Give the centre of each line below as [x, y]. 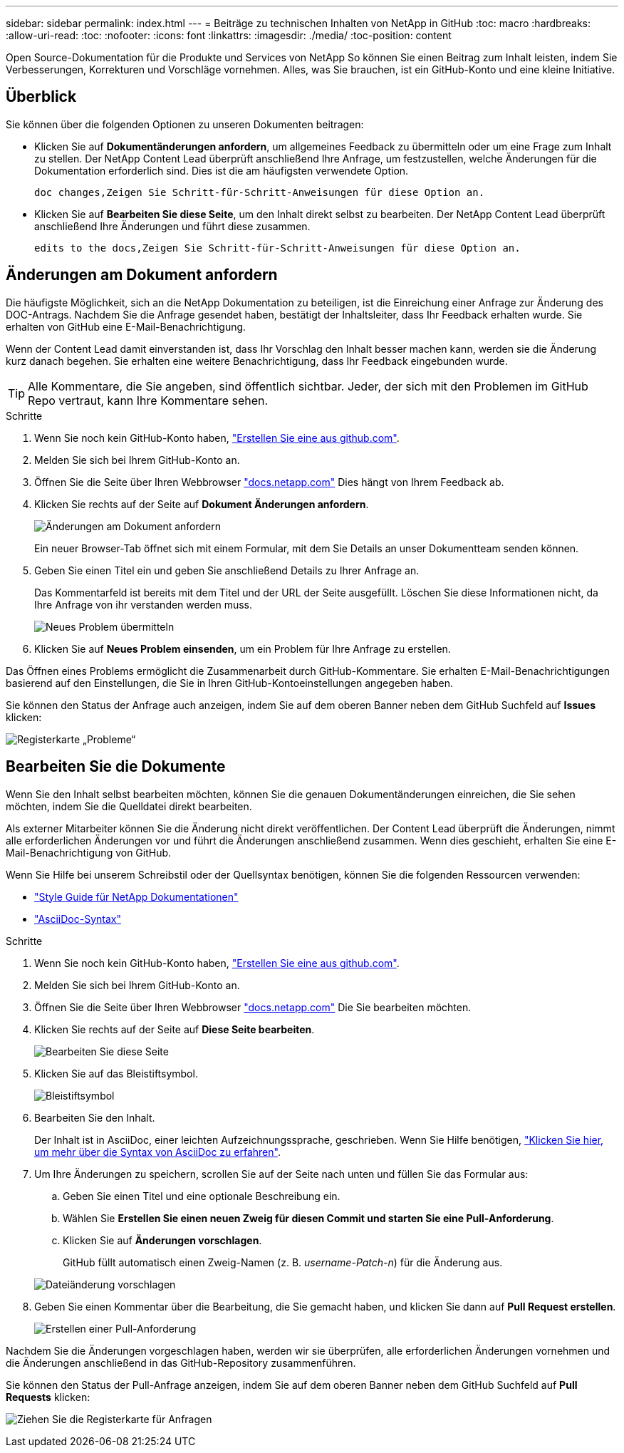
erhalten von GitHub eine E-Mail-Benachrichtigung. [126, 326]
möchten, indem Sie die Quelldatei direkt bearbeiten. [129, 806]
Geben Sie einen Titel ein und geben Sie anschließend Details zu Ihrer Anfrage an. [227, 570]
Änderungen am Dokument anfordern [142, 275]
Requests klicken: [48, 1397]
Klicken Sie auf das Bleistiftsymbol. [116, 1073]
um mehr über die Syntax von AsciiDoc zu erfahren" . [157, 1152]
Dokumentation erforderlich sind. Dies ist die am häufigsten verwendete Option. [222, 170]
